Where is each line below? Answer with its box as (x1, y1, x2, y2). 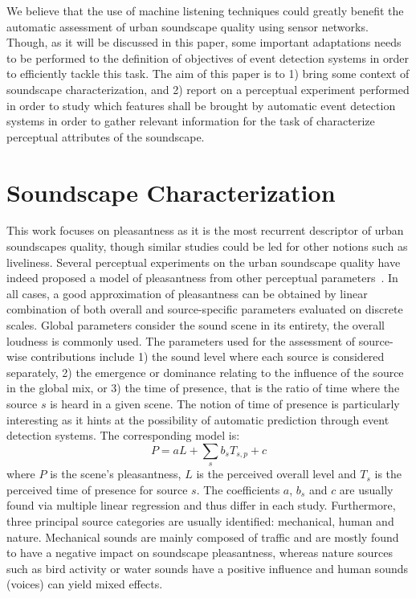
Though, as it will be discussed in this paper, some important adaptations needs (6, 34, 402, 51)
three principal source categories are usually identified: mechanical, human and (6, 512, 394, 529)
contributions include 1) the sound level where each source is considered (31, 348, 385, 365)
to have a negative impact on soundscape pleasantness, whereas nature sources (6, 544, 393, 561)
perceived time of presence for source (6, 481, 188, 498)
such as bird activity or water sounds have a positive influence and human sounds (6, 559, 408, 576)
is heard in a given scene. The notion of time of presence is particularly (50, 395, 400, 412)
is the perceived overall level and (196, 465, 357, 482)
